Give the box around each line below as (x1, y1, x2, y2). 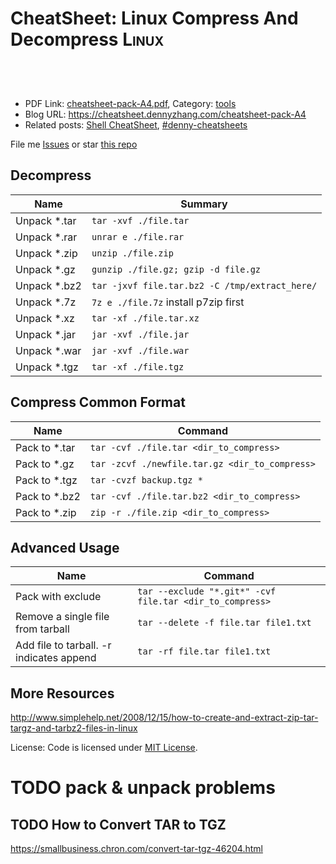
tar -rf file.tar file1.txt (137, 646, 272, 657)
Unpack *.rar (15, 230, 78, 244)
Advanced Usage (10, 539, 120, 556)
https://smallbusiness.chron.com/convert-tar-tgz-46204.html (10, 843, 263, 855)
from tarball (15, 622, 70, 636)
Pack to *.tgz (15, 473, 78, 487)
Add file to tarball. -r (15, 638, 112, 652)
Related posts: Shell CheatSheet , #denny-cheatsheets (24, 118, 248, 131)
